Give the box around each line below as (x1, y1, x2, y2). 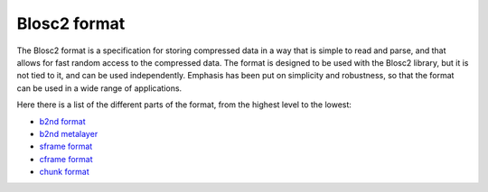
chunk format (39, 167, 89, 178)
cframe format (39, 153, 94, 164)
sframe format (39, 141, 93, 152)
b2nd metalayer (39, 128, 99, 139)
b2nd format (39, 115, 86, 126)
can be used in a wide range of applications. (16, 82, 183, 94)
